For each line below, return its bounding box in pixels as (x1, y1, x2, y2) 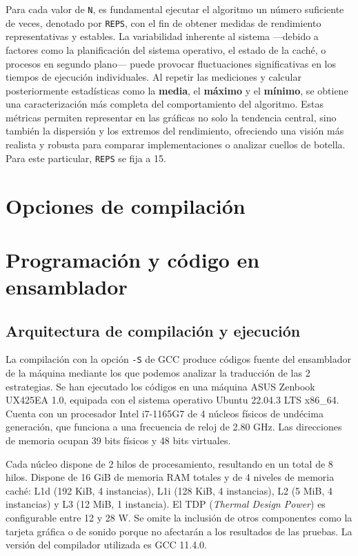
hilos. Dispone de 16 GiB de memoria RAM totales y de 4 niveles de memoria (6, 470, 335, 484)
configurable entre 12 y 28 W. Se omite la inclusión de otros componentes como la (6, 510, 352, 525)
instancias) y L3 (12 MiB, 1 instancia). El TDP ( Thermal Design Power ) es (6, 497, 326, 511)
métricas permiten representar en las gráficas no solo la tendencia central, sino (6, 110, 337, 124)
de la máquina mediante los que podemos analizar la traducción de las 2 (6, 366, 310, 380)
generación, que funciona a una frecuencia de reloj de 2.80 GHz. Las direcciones (6, 419, 342, 434)
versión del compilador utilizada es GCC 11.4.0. (6, 537, 207, 552)
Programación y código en (6, 245, 260, 273)
